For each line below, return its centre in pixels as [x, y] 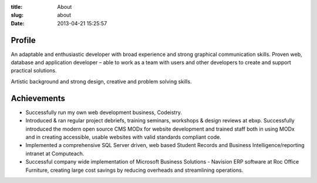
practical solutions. [34, 71]
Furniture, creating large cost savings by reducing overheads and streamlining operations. [134, 170]
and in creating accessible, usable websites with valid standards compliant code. [123, 137]
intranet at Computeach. [55, 154]
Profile [23, 40]
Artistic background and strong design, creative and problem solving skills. [101, 81]
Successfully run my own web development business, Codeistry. [104, 112]
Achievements [38, 98]
